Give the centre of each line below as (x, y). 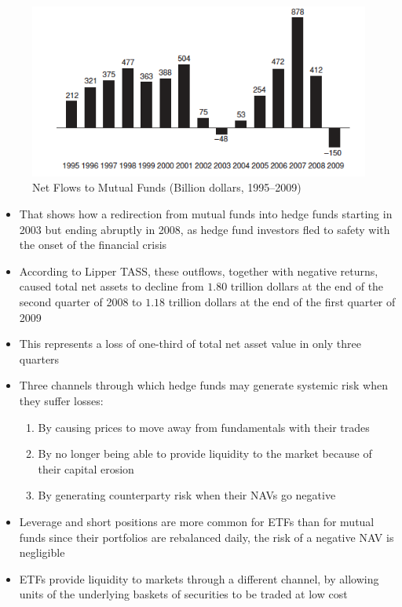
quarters (39, 358)
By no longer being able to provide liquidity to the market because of (205, 453)
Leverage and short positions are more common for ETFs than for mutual (197, 521)
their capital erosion (86, 468)
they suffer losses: (61, 400)
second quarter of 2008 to (80, 302)
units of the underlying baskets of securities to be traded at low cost (183, 594)
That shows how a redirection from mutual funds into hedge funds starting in (206, 214)
